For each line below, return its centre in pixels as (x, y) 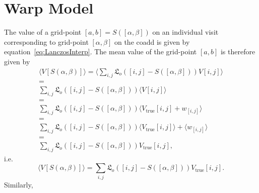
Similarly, (19, 184)
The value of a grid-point (43, 32)
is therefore (238, 52)
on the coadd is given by (152, 41)
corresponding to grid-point (46, 41)
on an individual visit (185, 32)
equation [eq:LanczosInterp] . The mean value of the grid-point (101, 52)
